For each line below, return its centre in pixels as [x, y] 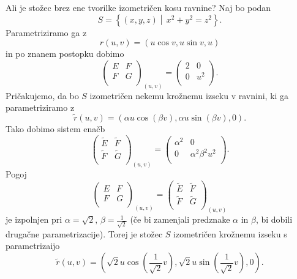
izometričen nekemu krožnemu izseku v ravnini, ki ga [189, 95]
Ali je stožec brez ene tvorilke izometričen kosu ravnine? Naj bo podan [138, 7]
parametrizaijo [33, 246]
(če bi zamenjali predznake [180, 219]
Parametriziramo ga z [46, 32]
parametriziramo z [40, 107]
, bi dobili [274, 219]
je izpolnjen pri [34, 219]
